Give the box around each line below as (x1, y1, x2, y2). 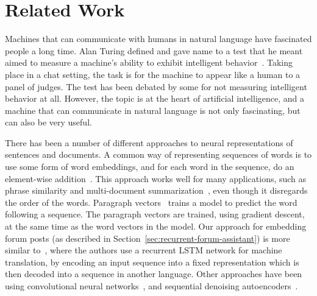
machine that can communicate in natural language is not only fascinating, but (5, 104, 301, 116)
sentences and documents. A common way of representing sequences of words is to (5, 148, 312, 161)
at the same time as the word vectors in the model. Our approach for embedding (5, 220, 307, 233)
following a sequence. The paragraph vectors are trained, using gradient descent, (5, 208, 305, 220)
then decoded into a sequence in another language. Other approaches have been (5, 267, 302, 280)
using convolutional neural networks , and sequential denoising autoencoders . (5, 280, 298, 292)
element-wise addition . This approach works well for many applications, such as (5, 172, 307, 185)
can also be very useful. (5, 116, 92, 129)
